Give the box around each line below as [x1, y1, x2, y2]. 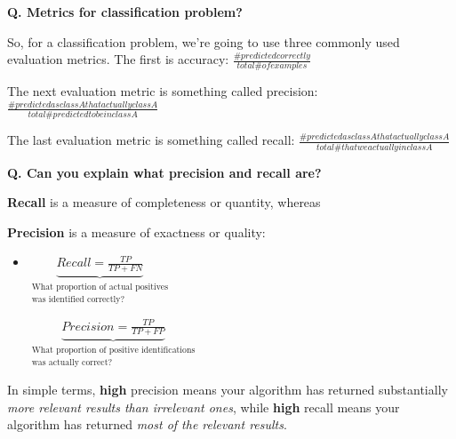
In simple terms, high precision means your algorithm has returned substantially [7, 380, 448, 399]
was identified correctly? [31, 295, 125, 305]
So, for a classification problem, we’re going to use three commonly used [7, 32, 400, 51]
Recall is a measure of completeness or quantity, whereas [7, 193, 321, 212]
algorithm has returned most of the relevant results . [7, 415, 287, 434]
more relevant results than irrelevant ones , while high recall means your [7, 397, 400, 416]
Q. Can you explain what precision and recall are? [7, 163, 322, 181]
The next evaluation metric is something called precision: [7, 82, 318, 100]
